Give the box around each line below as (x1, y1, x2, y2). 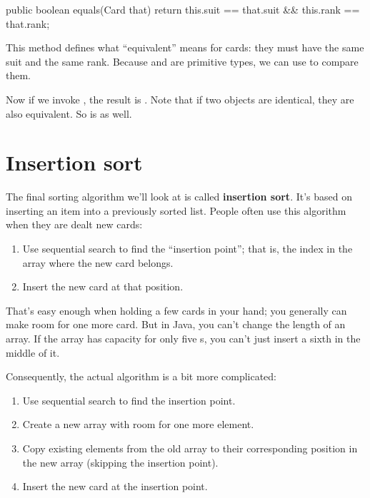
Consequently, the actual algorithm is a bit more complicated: (6, 369, 277, 384)
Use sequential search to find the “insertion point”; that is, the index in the (22, 241, 353, 256)
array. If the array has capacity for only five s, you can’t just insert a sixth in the (6, 331, 361, 346)
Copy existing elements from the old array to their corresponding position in (22, 441, 358, 455)
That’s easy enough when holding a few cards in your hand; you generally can (6, 303, 347, 317)
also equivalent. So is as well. (6, 106, 132, 121)
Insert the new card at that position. (22, 279, 184, 294)
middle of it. (6, 345, 60, 360)
